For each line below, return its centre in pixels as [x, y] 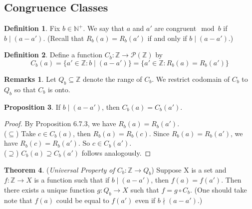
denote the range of [112, 79]
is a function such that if [72, 180]
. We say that [104, 28]
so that [25, 89]
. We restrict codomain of [191, 79]
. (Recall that [64, 38]
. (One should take [219, 189]
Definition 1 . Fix [32, 28]
